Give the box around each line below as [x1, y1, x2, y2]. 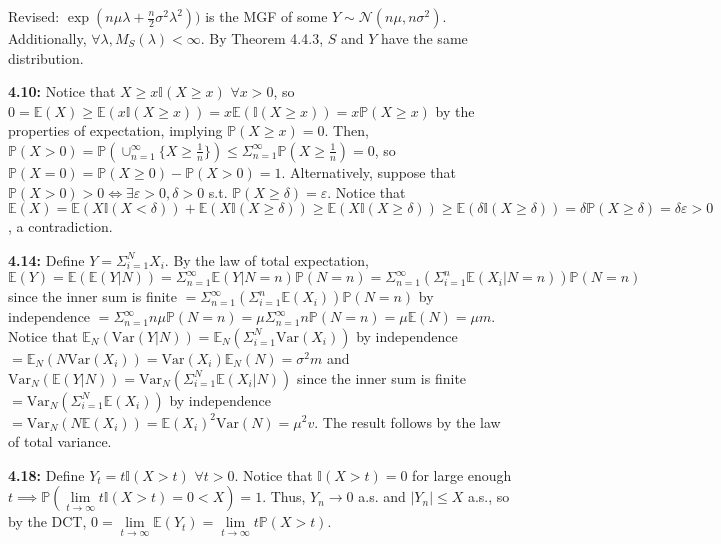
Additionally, [8, 28, 87, 48]
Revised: [8, 6, 60, 26]
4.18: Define [8, 464, 85, 485]
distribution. [8, 47, 84, 68]
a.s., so [467, 486, 510, 507]
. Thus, [262, 486, 306, 507]
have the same [380, 28, 468, 48]
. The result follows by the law [314, 411, 501, 432]
